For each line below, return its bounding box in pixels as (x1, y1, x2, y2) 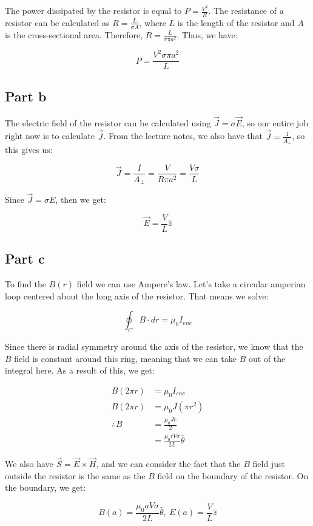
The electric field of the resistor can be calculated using (5, 116, 211, 129)
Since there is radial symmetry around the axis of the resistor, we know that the (5, 340, 303, 353)
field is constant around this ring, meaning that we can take (14, 352, 237, 364)
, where (139, 16, 166, 29)
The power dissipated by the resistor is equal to (5, 4, 182, 17)
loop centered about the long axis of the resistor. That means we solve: (5, 289, 269, 302)
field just (252, 457, 285, 470)
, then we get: (55, 193, 106, 206)
